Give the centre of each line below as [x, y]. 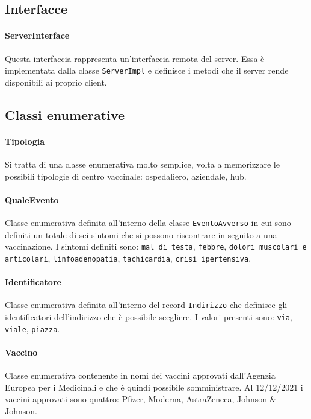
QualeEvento [32, 199]
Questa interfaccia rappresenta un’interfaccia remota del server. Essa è [135, 58]
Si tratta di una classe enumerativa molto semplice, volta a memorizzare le [142, 164]
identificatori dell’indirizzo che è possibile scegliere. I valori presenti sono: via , [149, 317]
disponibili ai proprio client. [56, 82]
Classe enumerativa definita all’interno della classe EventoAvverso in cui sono [148, 222]
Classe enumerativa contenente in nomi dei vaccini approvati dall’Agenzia [140, 375]
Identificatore [33, 282]
